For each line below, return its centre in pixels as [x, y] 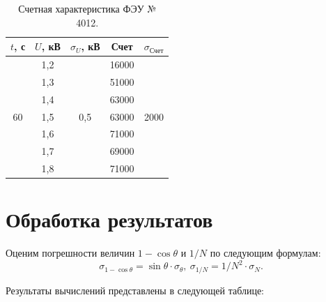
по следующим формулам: [265, 253]
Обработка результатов [109, 219]
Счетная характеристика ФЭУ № [87, 8]
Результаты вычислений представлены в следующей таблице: [135, 290]
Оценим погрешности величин [70, 253]
